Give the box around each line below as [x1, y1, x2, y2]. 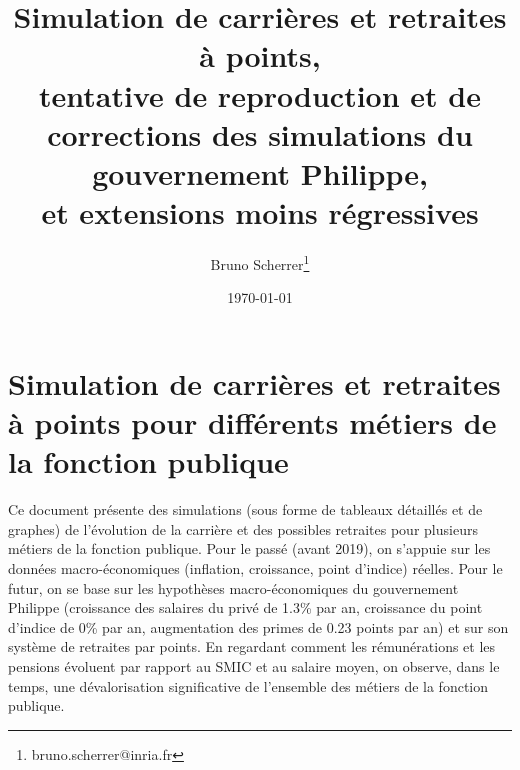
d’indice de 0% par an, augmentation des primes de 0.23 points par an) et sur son [8, 616, 509, 637]
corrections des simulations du [47, 113, 473, 154]
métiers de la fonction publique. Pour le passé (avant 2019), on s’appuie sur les [8, 538, 491, 559]
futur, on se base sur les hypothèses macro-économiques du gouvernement [8, 577, 459, 598]
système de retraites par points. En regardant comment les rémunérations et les [8, 636, 496, 657]
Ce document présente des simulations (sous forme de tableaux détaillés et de [8, 499, 483, 520]
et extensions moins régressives [41, 192, 479, 233]
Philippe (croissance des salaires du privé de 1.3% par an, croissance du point [8, 597, 483, 618]
